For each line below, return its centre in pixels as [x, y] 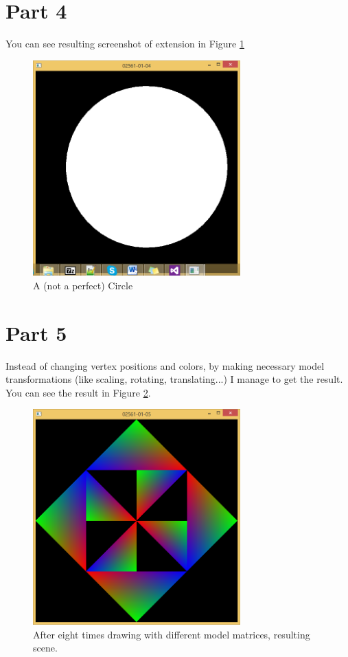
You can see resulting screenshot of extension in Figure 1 [125, 44]
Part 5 [36, 332]
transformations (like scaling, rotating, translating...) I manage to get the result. [174, 379]
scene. [45, 648]
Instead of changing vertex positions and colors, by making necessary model [165, 365]
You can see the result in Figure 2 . [78, 392]
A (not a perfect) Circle [83, 285]
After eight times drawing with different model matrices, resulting [172, 634]
